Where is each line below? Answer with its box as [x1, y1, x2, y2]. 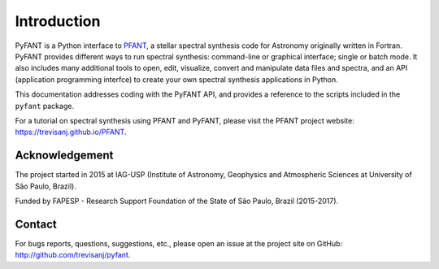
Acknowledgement [15, 149, 114, 163]
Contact [15, 217, 57, 231]
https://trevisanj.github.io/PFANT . [15, 127, 127, 137]
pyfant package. [15, 101, 75, 111]
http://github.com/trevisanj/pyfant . [15, 250, 131, 260]
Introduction [15, 12, 101, 30]
